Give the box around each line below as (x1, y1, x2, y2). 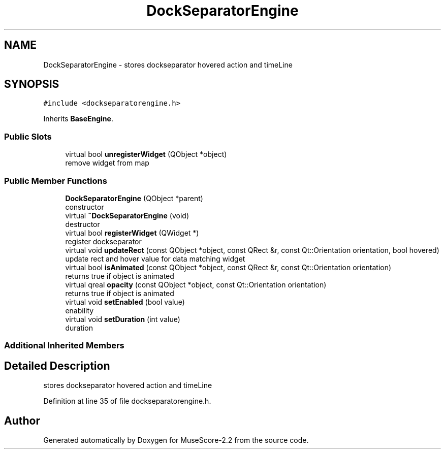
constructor (65, 202, 104, 211)
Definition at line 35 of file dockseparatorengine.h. (43, 397, 211, 406)
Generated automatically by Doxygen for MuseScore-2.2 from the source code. (43, 436, 309, 444)
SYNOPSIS (4, 78, 59, 91)
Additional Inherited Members (4, 340, 124, 351)
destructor (65, 219, 100, 229)
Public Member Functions (4, 175, 107, 186)
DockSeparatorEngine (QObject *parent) (65, 193, 203, 203)
